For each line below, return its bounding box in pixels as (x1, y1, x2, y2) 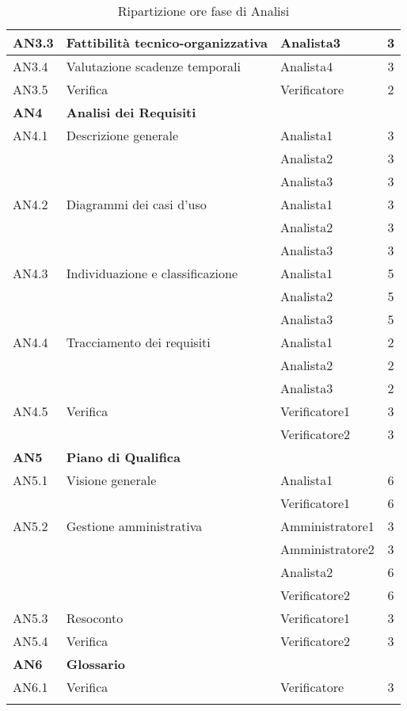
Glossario (66, 655, 125, 673)
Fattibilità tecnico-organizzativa (66, 33, 268, 52)
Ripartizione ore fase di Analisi (117, 2, 290, 20)
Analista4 (280, 57, 333, 75)
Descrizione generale (66, 126, 179, 144)
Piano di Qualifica (66, 448, 181, 466)
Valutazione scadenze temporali (66, 57, 241, 75)
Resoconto (66, 609, 124, 627)
